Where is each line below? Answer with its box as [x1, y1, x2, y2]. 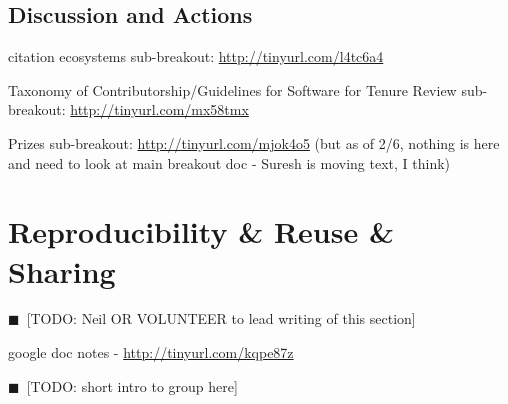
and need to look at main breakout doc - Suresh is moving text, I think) [8, 152, 451, 173]
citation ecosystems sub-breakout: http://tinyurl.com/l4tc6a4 [8, 46, 384, 67]
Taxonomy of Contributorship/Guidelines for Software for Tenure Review [8, 79, 457, 100]
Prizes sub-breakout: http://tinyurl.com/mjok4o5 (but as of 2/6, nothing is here [8, 132, 500, 153]
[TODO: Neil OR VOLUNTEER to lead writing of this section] [26, 308, 416, 329]
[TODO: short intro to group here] [26, 375, 238, 396]
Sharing [8, 250, 116, 291]
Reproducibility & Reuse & [8, 211, 394, 252]
